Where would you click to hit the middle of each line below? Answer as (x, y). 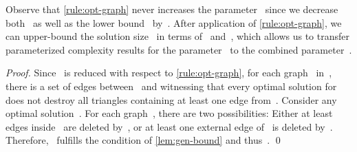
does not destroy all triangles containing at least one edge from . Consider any (171, 99)
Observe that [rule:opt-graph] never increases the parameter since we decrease (172, 9)
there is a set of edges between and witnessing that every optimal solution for (171, 86)
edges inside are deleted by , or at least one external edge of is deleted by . (169, 126)
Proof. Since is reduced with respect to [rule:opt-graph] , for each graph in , (169, 73)
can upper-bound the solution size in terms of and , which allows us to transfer (177, 36)
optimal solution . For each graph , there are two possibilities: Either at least (169, 113)
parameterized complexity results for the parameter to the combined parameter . (179, 49)
